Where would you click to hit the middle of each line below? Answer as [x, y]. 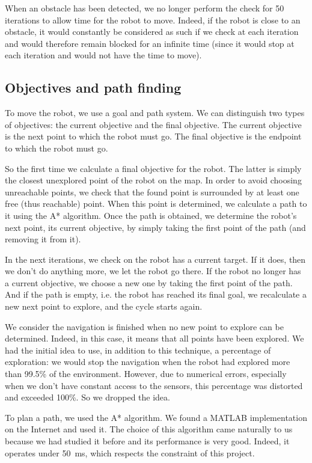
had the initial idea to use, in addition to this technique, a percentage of [138, 350]
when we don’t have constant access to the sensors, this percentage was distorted [154, 385]
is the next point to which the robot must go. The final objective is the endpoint [153, 136]
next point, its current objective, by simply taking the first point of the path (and [155, 227]
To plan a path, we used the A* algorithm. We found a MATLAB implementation [156, 417]
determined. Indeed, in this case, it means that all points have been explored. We [154, 338]
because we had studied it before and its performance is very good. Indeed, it [147, 441]
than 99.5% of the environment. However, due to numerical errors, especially [146, 374]
